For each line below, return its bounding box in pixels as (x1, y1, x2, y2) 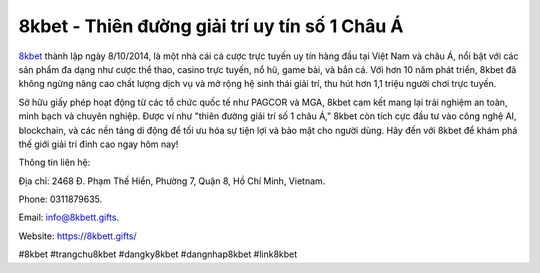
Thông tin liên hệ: (18, 156, 91, 169)
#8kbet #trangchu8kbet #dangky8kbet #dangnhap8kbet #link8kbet (18, 248, 298, 260)
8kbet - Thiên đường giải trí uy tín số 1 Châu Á (18, 15, 404, 37)
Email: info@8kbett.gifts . (18, 211, 120, 224)
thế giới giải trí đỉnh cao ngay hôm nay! (18, 138, 179, 150)
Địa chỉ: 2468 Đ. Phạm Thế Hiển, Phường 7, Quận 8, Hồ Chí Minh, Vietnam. (18, 175, 326, 187)
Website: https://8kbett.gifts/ (18, 230, 137, 242)
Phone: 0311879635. (18, 193, 103, 205)
